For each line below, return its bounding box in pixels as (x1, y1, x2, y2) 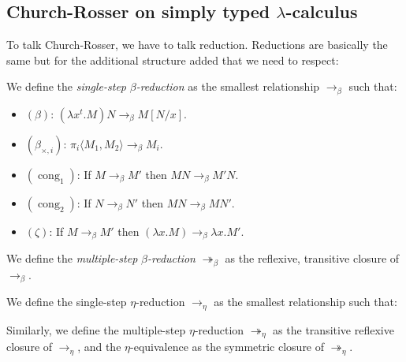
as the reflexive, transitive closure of (225, 250, 400, 267)
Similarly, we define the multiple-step (6, 321, 186, 338)
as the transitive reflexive (273, 321, 394, 338)
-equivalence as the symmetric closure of (130, 338, 325, 355)
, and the (77, 338, 121, 355)
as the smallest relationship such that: (214, 293, 397, 310)
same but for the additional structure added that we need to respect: (6, 51, 339, 68)
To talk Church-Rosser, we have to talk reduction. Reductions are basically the (6, 36, 388, 53)
